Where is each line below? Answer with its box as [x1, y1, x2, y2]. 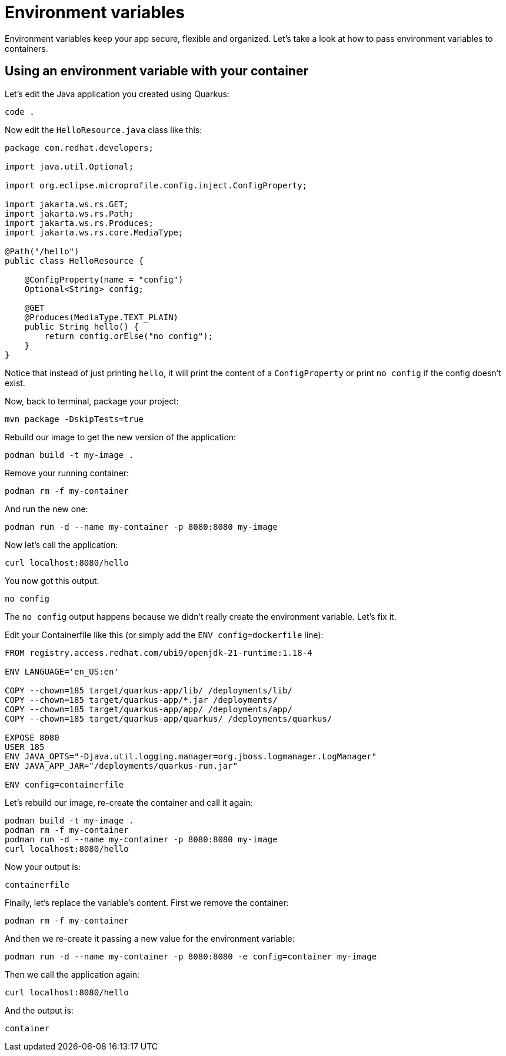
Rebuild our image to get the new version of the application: [5, 431, 237, 442]
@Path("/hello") [5, 246, 79, 256]
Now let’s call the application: [5, 539, 118, 550]
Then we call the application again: [5, 969, 140, 979]
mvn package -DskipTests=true [5, 414, 144, 424]
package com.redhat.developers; [5, 142, 154, 152]
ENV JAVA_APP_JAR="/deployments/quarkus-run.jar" [5, 761, 238, 771]
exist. [5, 377, 25, 388]
